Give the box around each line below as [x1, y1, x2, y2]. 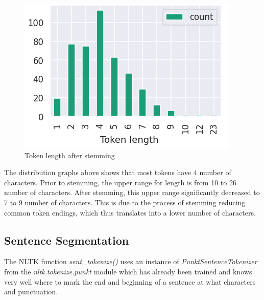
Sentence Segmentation [4, 232, 129, 248]
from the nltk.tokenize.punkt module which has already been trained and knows [4, 266, 252, 276]
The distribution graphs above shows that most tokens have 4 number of [4, 167, 231, 178]
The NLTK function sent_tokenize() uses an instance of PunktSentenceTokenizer [4, 256, 257, 267]
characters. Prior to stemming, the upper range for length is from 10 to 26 [4, 177, 236, 187]
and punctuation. [4, 286, 58, 297]
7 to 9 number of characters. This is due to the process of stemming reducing [4, 197, 246, 207]
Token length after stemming [25, 149, 115, 160]
